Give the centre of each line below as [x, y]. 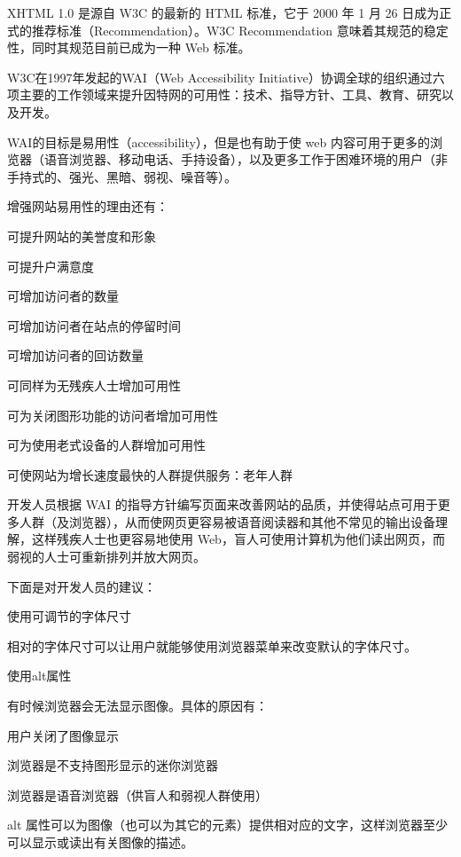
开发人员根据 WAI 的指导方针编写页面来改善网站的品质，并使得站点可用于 [223, 504]
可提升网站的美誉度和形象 [82, 236]
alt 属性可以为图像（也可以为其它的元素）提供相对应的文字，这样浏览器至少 [227, 825]
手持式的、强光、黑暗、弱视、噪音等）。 [122, 176]
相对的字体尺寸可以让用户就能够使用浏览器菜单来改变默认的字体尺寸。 [212, 645]
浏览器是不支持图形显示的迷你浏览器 [113, 765]
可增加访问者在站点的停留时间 [94, 325]
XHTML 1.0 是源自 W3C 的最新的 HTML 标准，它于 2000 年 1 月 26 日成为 [223, 12]
